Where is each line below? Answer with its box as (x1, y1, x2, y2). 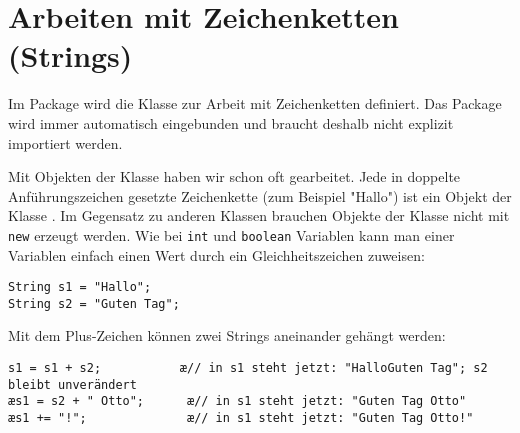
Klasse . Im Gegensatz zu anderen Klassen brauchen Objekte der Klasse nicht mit (8, 205, 510, 226)
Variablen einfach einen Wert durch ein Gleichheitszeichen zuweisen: (8, 244, 425, 265)
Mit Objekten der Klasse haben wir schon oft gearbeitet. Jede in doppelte (8, 166, 461, 187)
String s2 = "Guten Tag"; (8, 296, 180, 311)
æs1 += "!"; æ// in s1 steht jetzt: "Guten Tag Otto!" (8, 411, 474, 425)
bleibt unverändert (8, 377, 137, 392)
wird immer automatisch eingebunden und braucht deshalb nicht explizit (8, 112, 454, 133)
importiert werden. (8, 132, 123, 153)
